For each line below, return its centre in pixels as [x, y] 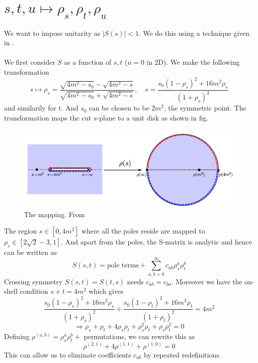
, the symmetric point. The [205, 108]
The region [21, 231]
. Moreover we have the [207, 281]
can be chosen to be [119, 108]
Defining [17, 336]
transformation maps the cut [48, 117]
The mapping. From [54, 214]
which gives [106, 291]
